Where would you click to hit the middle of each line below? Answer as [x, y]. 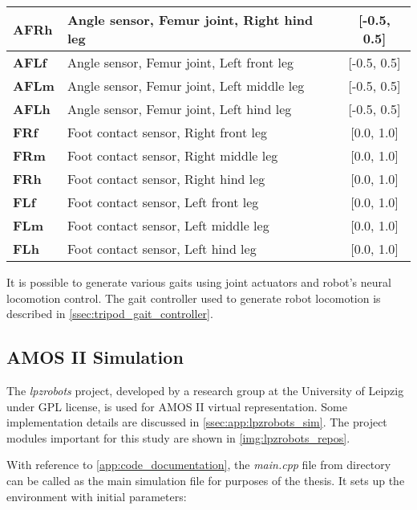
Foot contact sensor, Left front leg [163, 202]
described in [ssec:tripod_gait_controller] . [110, 314]
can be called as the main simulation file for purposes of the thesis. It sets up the [206, 480]
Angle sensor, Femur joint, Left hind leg [179, 109]
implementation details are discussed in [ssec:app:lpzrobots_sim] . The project [197, 422]
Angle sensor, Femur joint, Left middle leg [186, 86]
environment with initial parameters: [97, 496]
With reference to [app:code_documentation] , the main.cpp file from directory [199, 465]
